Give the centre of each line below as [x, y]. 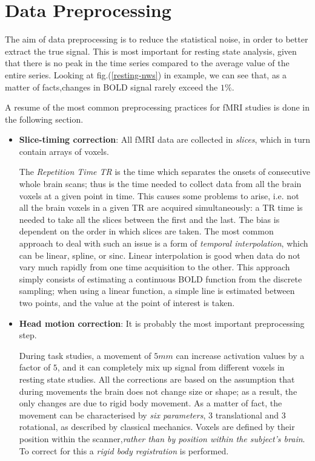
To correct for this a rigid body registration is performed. [124, 450]
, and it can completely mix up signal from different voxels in [171, 367]
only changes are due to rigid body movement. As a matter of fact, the [151, 403]
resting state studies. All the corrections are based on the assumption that [157, 379]
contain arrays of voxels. [64, 151]
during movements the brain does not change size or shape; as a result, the [158, 391]
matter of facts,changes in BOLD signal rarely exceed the [111, 87]
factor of [35, 367]
